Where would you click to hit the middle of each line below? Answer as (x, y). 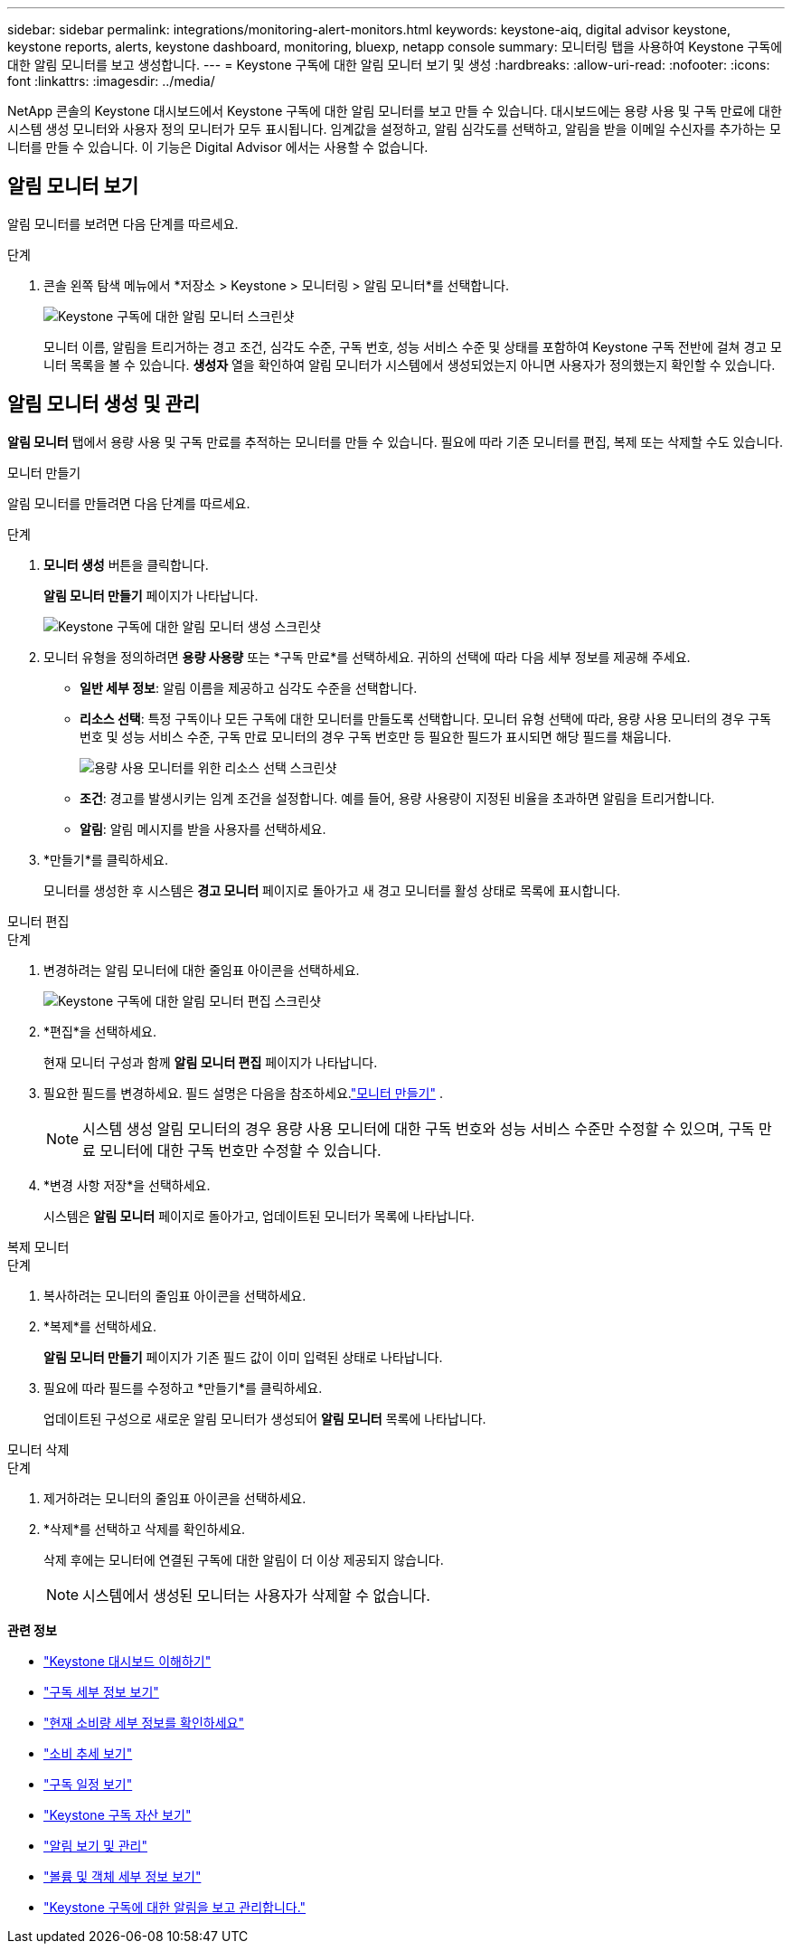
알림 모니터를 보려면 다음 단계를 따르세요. (123, 223)
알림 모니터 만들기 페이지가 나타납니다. (151, 595)
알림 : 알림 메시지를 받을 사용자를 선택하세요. (203, 829)
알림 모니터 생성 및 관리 (104, 404)
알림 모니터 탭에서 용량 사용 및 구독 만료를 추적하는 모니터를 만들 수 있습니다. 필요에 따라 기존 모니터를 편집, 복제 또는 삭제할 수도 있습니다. (396, 441)
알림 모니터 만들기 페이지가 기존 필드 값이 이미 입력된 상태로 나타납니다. (243, 1357)
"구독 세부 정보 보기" (101, 1691)
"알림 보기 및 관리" (96, 1845)
